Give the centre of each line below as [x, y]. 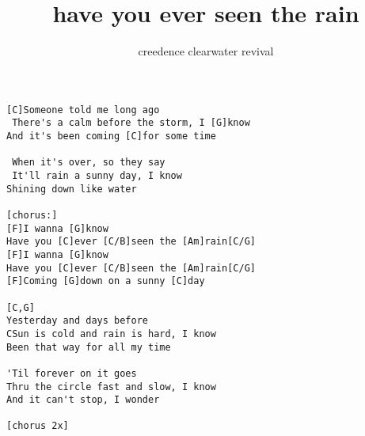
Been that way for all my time [89, 347]
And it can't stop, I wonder [83, 400]
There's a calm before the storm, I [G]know [131, 123]
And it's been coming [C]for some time [111, 136]
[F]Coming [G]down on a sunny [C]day [106, 281]
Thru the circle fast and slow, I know [111, 387]
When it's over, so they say [89, 163]
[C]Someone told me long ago [83, 110]
